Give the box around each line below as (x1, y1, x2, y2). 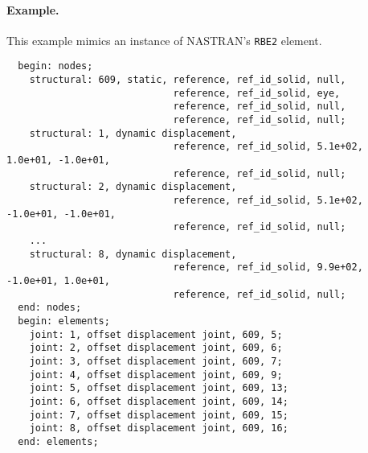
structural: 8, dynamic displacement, (29, 248, 237, 260)
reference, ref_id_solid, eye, (173, 87, 341, 99)
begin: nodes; (18, 60, 93, 72)
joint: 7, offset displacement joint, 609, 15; (29, 409, 288, 421)
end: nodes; (18, 302, 82, 314)
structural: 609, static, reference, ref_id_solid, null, (29, 74, 346, 86)
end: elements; (18, 435, 99, 447)
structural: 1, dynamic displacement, (29, 127, 237, 139)
